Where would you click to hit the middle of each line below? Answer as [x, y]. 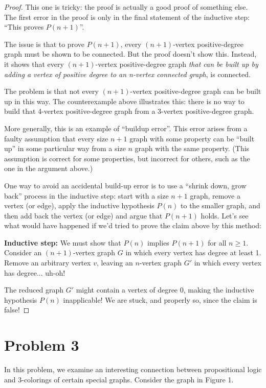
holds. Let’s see [225, 215]
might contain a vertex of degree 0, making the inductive [165, 290]
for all [217, 242]
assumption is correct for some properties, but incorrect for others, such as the [127, 158]
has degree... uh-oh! [35, 272]
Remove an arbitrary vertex [48, 263]
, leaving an [115, 263]
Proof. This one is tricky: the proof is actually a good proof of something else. [126, 7]
